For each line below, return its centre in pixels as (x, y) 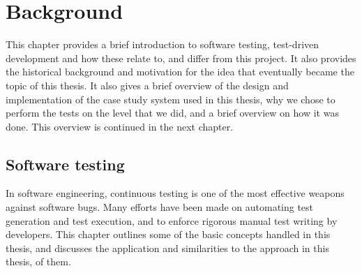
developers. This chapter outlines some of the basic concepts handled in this (168, 234)
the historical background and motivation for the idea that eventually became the (180, 72)
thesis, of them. (38, 261)
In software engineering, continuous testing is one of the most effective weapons (175, 193)
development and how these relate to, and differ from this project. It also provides (181, 58)
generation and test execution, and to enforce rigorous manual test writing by (172, 220)
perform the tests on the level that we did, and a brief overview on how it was (172, 113)
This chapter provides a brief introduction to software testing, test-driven (163, 44)
